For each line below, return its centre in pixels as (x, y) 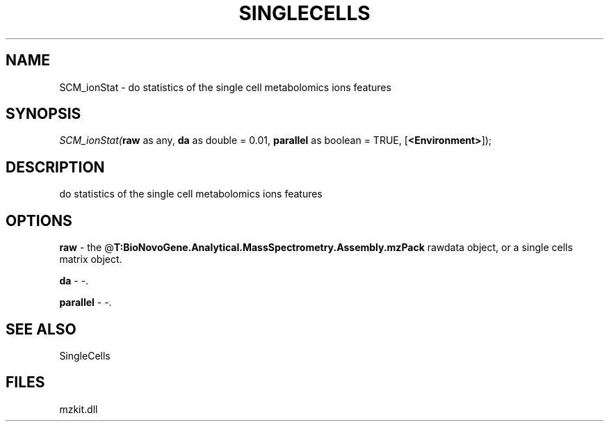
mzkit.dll (79, 409)
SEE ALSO (41, 329)
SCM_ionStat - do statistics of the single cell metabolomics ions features (225, 87)
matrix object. (91, 259)
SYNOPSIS (43, 114)
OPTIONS (39, 220)
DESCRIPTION (55, 167)
